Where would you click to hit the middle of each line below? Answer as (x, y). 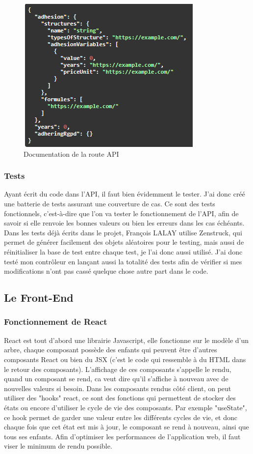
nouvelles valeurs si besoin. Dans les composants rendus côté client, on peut (118, 388)
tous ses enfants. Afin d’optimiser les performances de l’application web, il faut (122, 436)
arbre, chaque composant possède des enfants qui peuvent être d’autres (111, 350)
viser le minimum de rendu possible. (58, 446)
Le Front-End (39, 298)
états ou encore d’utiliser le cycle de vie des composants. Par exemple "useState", (126, 407)
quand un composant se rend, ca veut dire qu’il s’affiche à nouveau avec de (116, 379)
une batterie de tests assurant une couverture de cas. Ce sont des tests (110, 203)
